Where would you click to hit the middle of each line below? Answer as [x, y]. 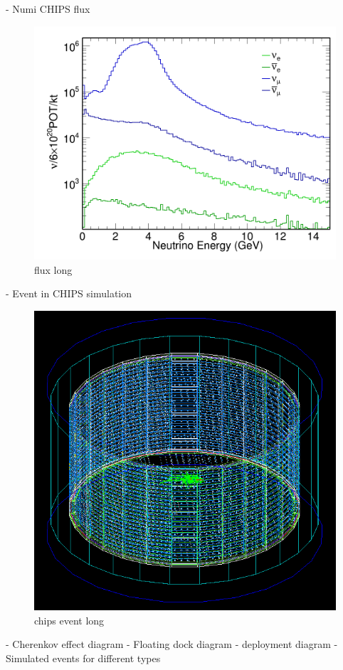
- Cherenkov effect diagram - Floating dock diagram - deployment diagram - [172, 644]
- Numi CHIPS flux [48, 9]
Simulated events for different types [83, 658]
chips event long [69, 620]
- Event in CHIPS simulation [69, 293]
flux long [53, 269]
